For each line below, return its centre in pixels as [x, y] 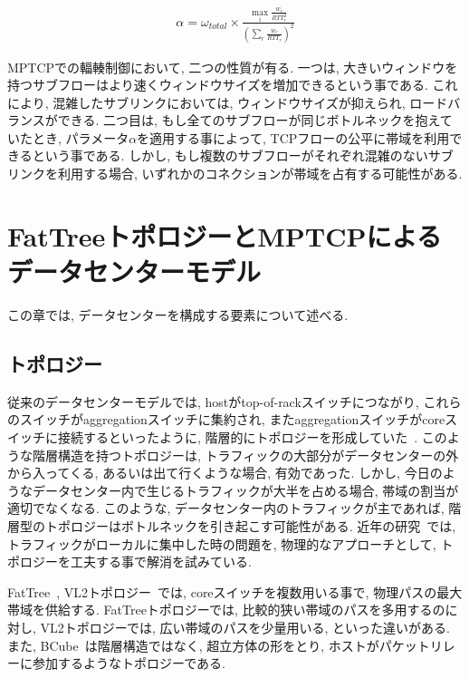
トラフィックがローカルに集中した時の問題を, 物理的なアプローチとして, [222, 543]
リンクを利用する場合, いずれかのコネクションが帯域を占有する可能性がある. [235, 174]
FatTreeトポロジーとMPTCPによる [225, 235]
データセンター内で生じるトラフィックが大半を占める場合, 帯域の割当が [245, 490]
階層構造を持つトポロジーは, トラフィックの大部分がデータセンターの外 [245, 455]
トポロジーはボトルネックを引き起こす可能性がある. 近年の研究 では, [250, 525]
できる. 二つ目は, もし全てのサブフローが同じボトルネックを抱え [249, 120]
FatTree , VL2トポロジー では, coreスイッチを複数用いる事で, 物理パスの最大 [235, 591]
